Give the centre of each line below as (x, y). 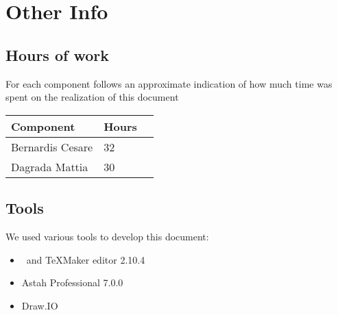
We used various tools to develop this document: (107, 236)
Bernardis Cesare (52, 147)
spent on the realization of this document (92, 97)
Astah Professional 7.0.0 (72, 282)
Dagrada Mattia (50, 166)
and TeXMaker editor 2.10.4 (86, 259)
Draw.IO (40, 305)
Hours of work (57, 54)
